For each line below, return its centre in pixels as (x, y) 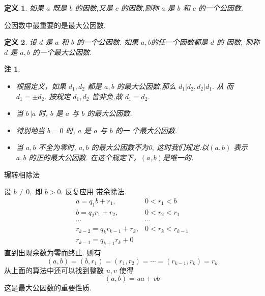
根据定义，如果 (41, 86)
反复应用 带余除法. (96, 191)
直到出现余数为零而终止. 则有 (53, 253)
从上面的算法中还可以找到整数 (54, 270)
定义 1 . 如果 (24, 8)
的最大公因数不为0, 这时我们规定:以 (150, 147)
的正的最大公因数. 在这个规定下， (84, 157)
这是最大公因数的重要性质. (48, 288)
